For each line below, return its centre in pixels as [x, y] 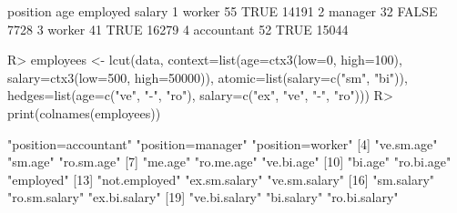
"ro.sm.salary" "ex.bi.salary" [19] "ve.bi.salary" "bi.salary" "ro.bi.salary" [203, 197]
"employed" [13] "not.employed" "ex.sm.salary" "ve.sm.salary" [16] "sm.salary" [221, 179]
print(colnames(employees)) [84, 112]
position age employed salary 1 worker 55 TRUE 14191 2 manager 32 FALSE [223, 11]
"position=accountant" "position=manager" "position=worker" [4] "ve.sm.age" [223, 143]
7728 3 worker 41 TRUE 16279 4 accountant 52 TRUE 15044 [178, 29]
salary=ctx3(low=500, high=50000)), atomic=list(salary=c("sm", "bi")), [208, 77]
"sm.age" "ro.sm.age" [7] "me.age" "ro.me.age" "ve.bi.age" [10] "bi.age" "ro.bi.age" [229, 162]
